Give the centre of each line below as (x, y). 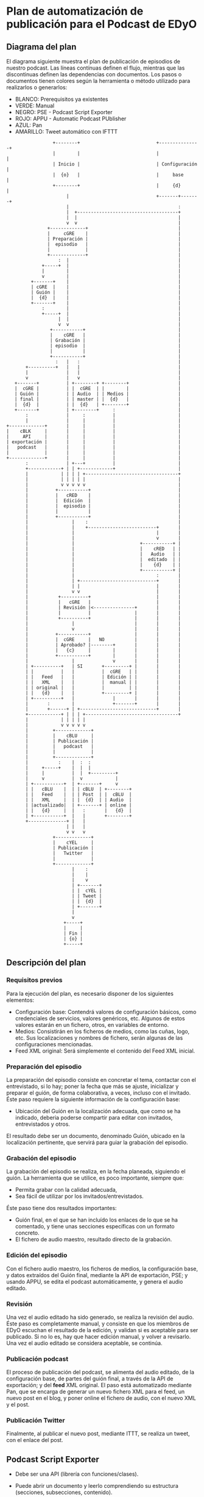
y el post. (18, 1405)
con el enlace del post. (35, 1440)
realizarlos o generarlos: (37, 87)
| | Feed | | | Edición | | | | (103, 677)
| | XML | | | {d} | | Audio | (79, 800)
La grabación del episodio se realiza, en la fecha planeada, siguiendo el (96, 1172)
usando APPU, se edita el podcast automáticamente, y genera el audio (95, 1281)
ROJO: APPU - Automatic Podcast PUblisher (71, 118)
